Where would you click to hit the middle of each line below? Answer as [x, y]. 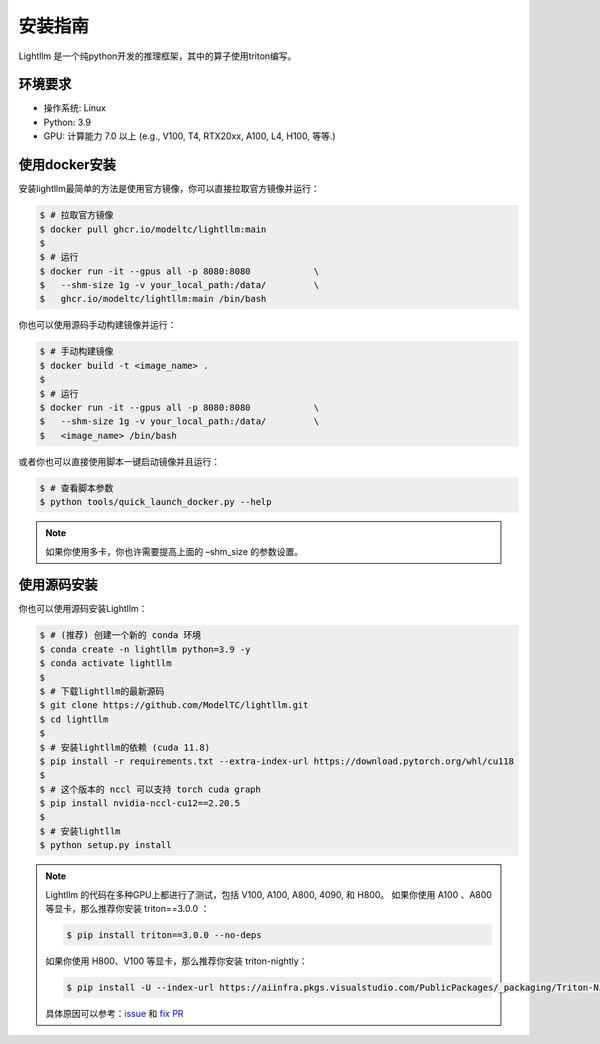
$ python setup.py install [105, 845]
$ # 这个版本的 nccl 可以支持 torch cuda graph [150, 789]
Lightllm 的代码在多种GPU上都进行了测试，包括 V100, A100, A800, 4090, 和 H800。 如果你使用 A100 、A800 [268, 894]
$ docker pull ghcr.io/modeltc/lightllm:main [153, 229]
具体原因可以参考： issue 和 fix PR [114, 1013]
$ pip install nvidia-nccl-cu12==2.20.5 [139, 803]
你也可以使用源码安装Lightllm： [83, 609]
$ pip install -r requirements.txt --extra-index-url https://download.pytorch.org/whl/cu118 [277, 761]
